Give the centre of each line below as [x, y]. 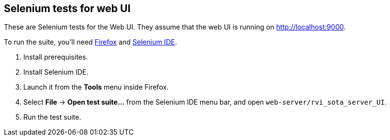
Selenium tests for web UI [67, 8]
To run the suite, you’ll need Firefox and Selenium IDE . [90, 42]
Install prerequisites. [56, 57]
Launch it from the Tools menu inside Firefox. [96, 87]
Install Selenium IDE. [56, 72]
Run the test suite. [52, 117]
